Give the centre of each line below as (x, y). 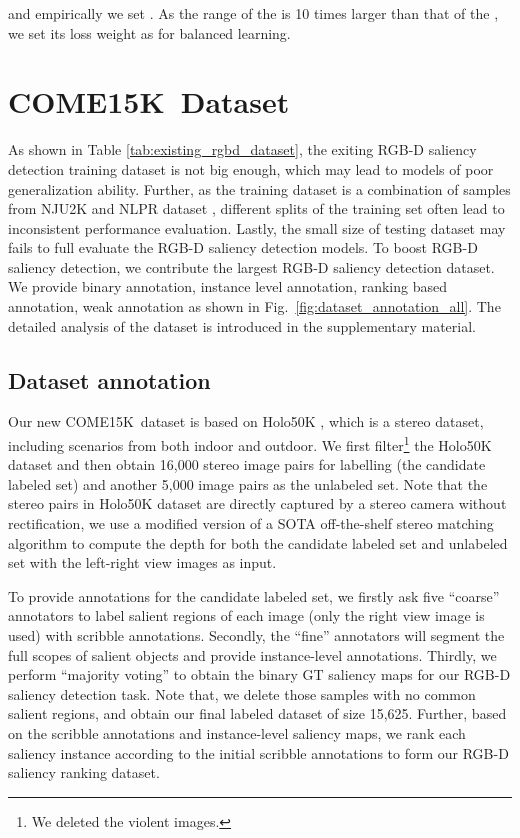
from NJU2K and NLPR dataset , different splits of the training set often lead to (256, 208)
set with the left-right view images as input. (142, 562)
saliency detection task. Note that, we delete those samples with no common (242, 693)
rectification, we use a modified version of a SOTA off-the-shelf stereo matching (251, 523)
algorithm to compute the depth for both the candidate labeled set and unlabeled (258, 542)
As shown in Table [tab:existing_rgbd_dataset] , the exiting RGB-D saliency (242, 149)
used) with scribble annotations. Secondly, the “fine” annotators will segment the (256, 635)
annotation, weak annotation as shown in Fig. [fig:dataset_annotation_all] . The (254, 306)
